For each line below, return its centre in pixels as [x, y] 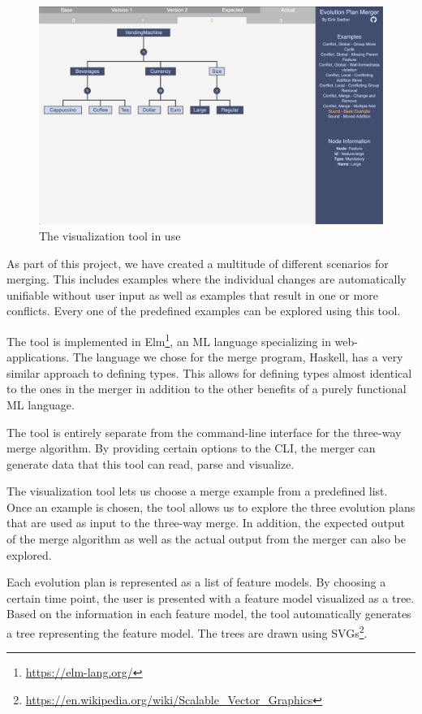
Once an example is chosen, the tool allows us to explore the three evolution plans [211, 506]
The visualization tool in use [110, 235]
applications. [38, 357]
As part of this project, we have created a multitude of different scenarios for [198, 263]
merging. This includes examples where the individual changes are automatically [207, 279]
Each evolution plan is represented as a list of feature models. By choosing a [196, 582]
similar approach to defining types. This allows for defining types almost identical [209, 372]
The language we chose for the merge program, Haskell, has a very [238, 357]
